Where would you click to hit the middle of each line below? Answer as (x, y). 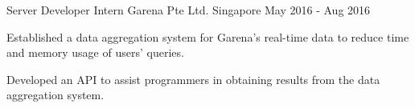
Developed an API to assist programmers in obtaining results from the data (193, 79)
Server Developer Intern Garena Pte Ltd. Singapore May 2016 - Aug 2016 (189, 10)
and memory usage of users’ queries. (95, 52)
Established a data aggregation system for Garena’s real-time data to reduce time (208, 36)
